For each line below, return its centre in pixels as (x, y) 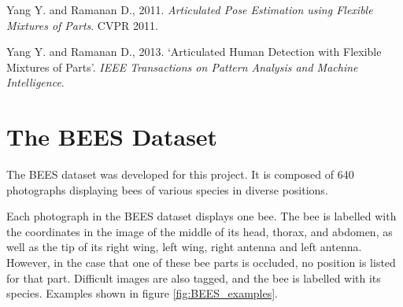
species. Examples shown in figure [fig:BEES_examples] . (142, 293)
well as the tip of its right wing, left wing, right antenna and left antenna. (184, 247)
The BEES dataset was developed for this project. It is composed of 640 (180, 174)
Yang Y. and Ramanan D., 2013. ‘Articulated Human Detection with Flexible (194, 52)
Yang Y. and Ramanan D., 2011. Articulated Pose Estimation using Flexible (190, 9)
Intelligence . (35, 82)
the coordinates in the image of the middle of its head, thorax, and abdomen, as (200, 231)
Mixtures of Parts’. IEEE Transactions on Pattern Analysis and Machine (182, 67)
